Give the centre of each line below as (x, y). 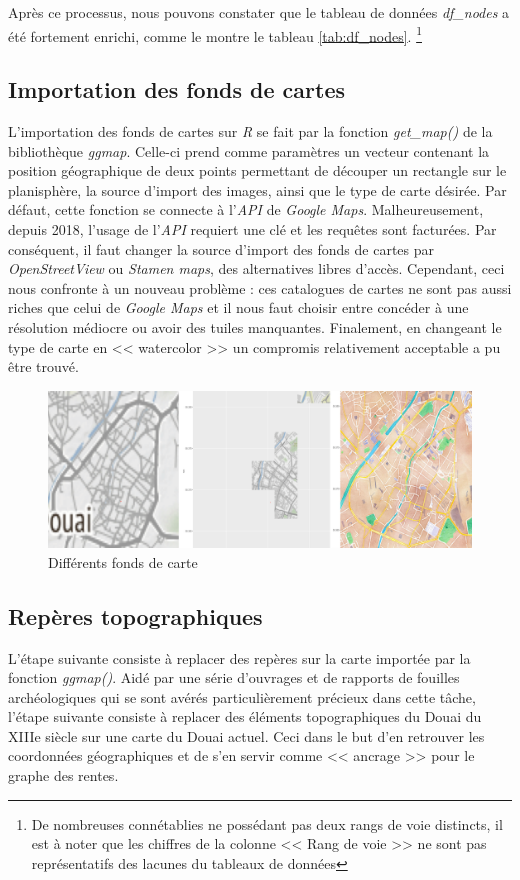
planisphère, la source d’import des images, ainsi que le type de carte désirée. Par (257, 189)
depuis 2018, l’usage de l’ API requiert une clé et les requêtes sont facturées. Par (252, 229)
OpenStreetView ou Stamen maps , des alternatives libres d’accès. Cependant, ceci (256, 268)
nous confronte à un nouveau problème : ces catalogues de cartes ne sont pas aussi (260, 287)
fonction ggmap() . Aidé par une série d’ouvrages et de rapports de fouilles (234, 677)
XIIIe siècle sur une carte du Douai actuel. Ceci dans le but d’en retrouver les (246, 735)
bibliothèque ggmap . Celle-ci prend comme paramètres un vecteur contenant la (249, 150)
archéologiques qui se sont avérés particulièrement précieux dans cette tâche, (242, 696)
